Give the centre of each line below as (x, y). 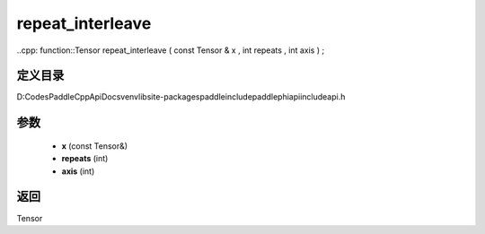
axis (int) (78, 171)
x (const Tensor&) (95, 146)
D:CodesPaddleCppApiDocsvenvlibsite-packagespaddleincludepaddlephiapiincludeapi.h (181, 97)
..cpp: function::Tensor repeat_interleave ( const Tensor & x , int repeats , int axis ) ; (171, 50)
